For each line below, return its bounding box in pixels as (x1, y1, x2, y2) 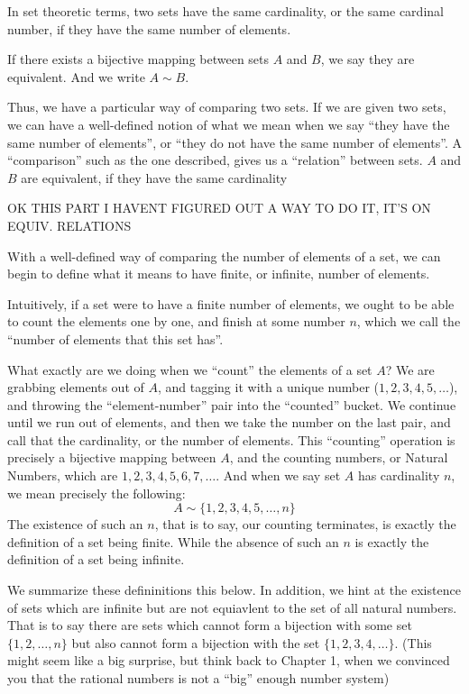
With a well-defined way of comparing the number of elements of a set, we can (7, 246, 441, 265)
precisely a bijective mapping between (7, 448, 216, 467)
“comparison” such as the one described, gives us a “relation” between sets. (7, 151, 423, 169)
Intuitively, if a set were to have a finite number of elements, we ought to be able (7, 294, 455, 313)
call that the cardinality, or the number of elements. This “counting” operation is (7, 430, 455, 449)
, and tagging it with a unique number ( (157, 378, 380, 397)
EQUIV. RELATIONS (7, 215, 132, 234)
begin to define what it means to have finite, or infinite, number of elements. (7, 264, 430, 283)
